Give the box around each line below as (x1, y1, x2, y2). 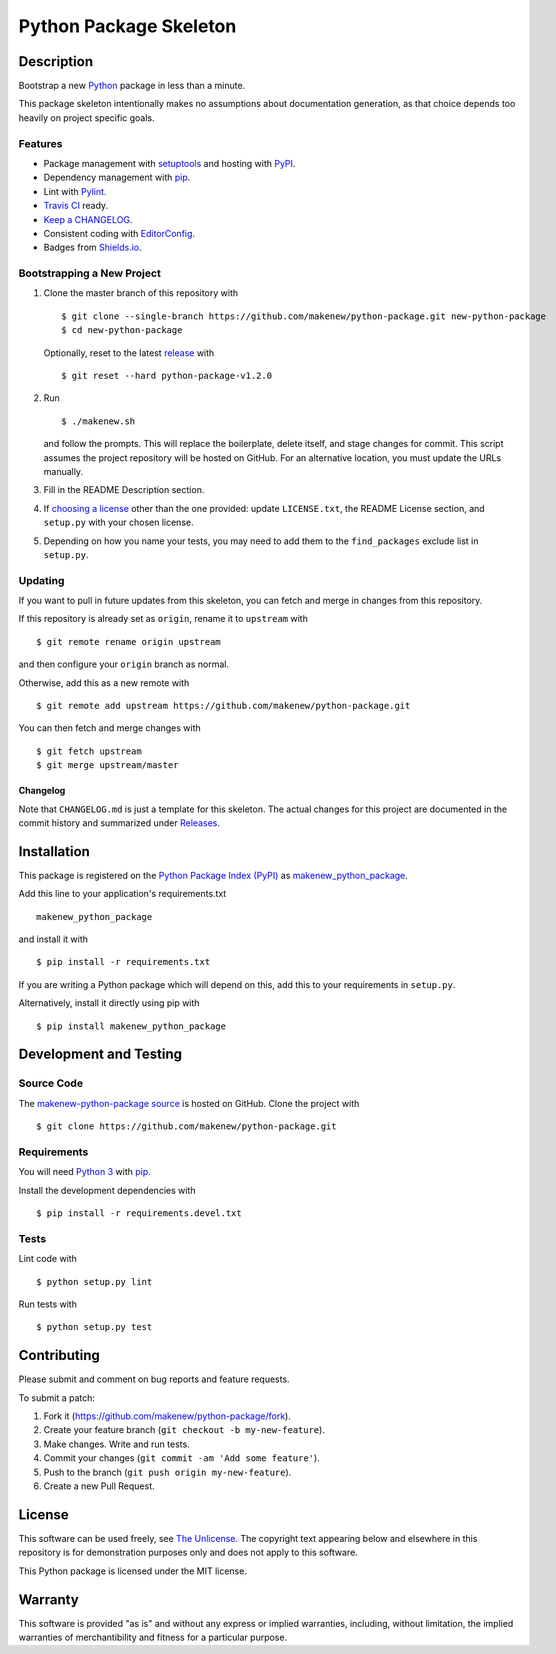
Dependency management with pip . (43, 171, 191, 184)
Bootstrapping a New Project (18, 266, 162, 280)
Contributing (18, 1347, 100, 1364)
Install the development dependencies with (18, 1184, 196, 1196)
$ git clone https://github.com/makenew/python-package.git (36, 1121, 337, 1132)
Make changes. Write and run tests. (43, 1438, 190, 1450)
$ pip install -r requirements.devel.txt (36, 1208, 242, 1219)
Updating (18, 573, 65, 587)
